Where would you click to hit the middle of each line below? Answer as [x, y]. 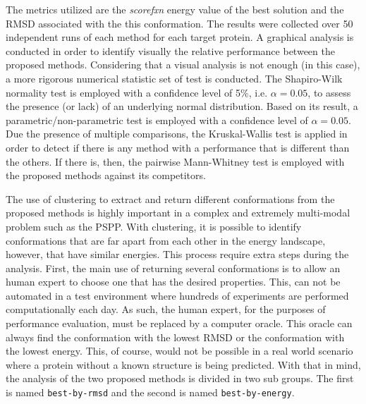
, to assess [329, 92]
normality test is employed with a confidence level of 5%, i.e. [137, 92]
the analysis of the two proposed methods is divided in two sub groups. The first [180, 378]
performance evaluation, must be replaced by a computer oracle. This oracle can [179, 323]
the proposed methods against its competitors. [106, 175]
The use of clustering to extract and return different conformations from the [170, 198]
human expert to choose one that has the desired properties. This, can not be [173, 282]
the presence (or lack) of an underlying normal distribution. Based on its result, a [182, 106]
